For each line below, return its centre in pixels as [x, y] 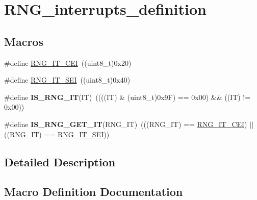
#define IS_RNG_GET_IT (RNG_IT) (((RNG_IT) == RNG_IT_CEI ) [126, 124]
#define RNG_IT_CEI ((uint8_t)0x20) [68, 62]
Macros [24, 41]
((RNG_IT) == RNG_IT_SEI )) [57, 134]
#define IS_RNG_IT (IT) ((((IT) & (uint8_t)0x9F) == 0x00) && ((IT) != [127, 97]
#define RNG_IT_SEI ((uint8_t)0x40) [67, 80]
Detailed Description [60, 161]
